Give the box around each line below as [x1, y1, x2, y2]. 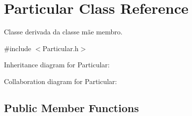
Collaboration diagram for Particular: [4, 76, 117, 86]
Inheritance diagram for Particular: [4, 59, 110, 70]
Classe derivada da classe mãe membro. [4, 27, 123, 37]
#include [4, 43, 32, 53]
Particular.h [42, 43, 79, 53]
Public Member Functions [4, 100, 139, 115]
